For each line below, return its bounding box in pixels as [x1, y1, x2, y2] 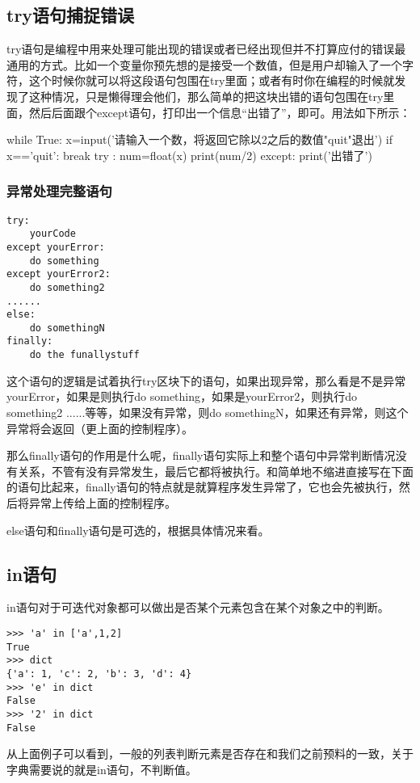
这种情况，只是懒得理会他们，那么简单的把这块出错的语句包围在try [28, 87, 384, 104]
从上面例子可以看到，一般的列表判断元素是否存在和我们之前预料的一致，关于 [6, 745, 414, 762]
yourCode [29, 228, 76, 240]
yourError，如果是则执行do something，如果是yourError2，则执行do [6, 388, 358, 405]
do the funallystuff [29, 349, 140, 361]
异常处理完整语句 [6, 181, 112, 201]
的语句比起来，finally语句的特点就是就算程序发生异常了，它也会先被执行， [6, 478, 399, 495]
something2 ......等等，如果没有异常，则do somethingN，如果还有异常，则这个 [6, 403, 409, 420]
